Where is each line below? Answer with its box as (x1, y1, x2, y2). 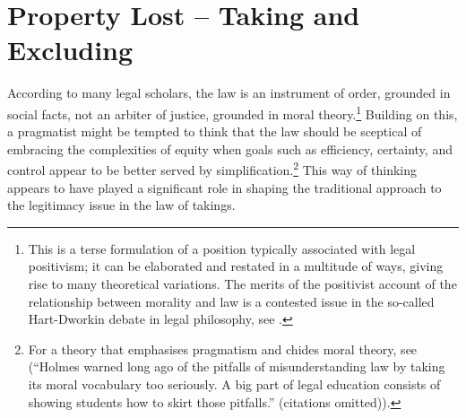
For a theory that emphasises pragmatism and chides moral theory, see (28, 339, 418, 358)
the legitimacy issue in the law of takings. (7, 196, 236, 214)
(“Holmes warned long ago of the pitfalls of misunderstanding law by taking (28, 357, 445, 376)
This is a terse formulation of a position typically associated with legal (28, 239, 416, 257)
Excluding (7, 31, 134, 68)
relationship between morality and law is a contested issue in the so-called (28, 292, 435, 310)
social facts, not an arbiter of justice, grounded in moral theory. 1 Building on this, (7, 101, 458, 123)
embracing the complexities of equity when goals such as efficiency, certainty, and (7, 139, 453, 158)
